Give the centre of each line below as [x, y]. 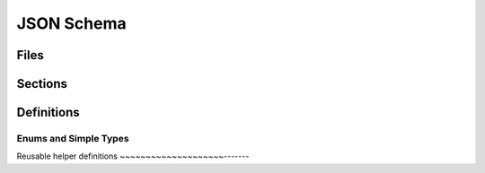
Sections [42, 84]
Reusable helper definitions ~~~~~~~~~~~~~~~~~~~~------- [133, 156]
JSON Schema [71, 23]
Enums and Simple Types [73, 138]
